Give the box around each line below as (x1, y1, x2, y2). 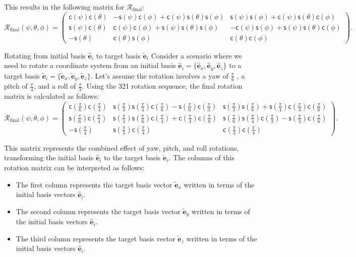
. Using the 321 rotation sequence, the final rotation (82, 81, 243, 91)
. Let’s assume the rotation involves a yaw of (90, 70, 228, 81)
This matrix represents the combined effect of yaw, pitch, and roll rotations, (4, 142, 239, 153)
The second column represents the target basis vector (16, 206, 181, 216)
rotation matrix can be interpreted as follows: (4, 162, 145, 173)
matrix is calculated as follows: (4, 91, 99, 101)
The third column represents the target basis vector (16, 233, 175, 243)
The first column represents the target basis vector (16, 179, 172, 189)
